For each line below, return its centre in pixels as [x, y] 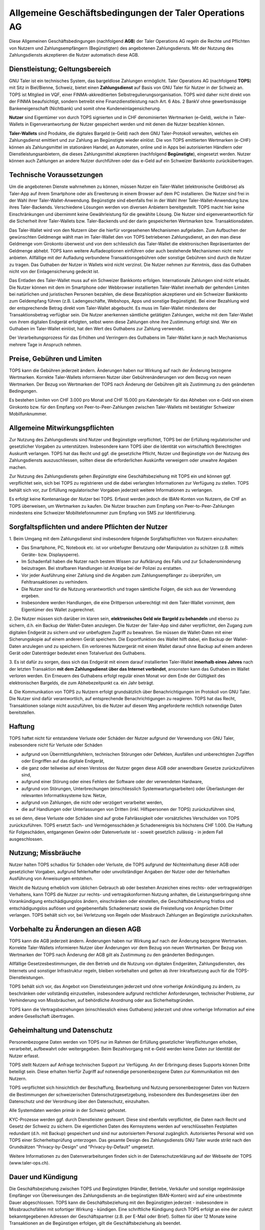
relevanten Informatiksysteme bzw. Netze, [64, 796]
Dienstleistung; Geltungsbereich [60, 69]
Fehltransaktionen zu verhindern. [55, 582]
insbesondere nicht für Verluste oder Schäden [56, 745]
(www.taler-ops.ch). [29, 1163]
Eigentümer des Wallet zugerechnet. [58, 610]
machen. [18, 467]
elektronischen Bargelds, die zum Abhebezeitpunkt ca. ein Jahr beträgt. [82, 683]
